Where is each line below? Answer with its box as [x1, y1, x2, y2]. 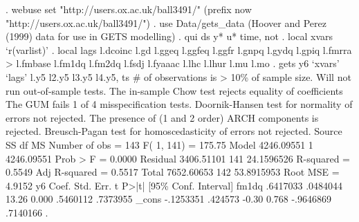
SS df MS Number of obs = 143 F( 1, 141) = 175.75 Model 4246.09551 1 [6, 137, 313, 151]
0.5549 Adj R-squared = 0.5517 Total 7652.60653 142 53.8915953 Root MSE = [6, 165, 340, 179]
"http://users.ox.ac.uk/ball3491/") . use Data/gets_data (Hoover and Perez [6, 15, 326, 30]
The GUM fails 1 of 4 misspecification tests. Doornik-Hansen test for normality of [6, 97, 353, 111]
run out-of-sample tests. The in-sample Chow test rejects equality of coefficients [6, 83, 343, 98]
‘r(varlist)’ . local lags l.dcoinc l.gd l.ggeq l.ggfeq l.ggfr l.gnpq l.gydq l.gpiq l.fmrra [6, 42, 352, 57]
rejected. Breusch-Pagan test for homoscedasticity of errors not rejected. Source [6, 124, 342, 138]
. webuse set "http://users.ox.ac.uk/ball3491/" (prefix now [6, 2, 252, 16]
